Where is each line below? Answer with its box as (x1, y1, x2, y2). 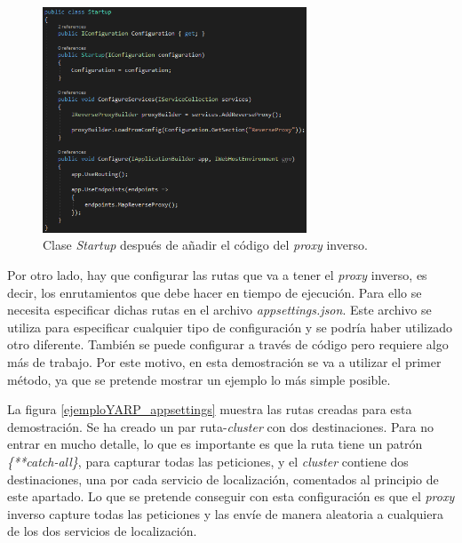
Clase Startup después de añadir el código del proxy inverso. (43, 236, 368, 254)
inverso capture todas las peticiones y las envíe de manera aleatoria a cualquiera (7, 504, 443, 523)
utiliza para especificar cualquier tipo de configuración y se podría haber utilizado (7, 317, 452, 336)
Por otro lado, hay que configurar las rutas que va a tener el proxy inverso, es (7, 266, 427, 284)
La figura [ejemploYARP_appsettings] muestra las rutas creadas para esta (7, 400, 412, 419)
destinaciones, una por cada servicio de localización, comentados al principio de (7, 469, 439, 488)
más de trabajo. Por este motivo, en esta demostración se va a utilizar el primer (7, 353, 442, 371)
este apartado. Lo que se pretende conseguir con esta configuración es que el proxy (7, 487, 455, 506)
